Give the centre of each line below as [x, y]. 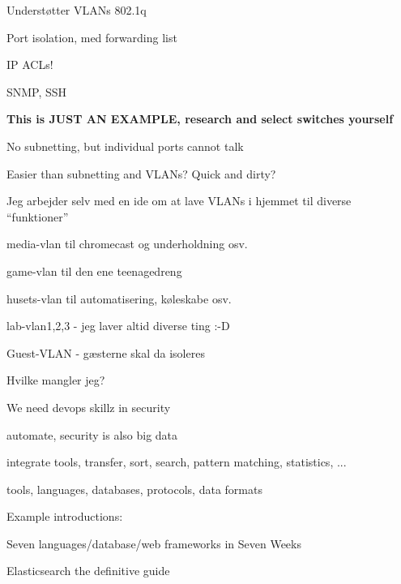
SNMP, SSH [37, 91]
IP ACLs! [30, 64]
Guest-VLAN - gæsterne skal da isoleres [106, 352]
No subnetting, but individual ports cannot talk [125, 146]
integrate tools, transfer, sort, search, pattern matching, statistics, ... [177, 462]
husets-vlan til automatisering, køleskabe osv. [119, 298]
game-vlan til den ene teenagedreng [94, 271]
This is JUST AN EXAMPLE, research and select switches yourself [200, 119]
